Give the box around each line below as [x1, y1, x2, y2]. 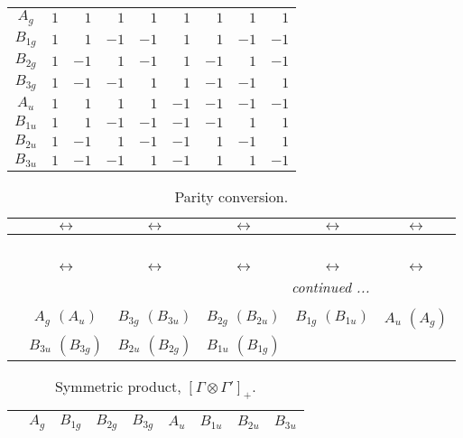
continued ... [291, 275, 370, 297]
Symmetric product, [54, 375, 181, 396]
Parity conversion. [174, 185, 289, 207]
